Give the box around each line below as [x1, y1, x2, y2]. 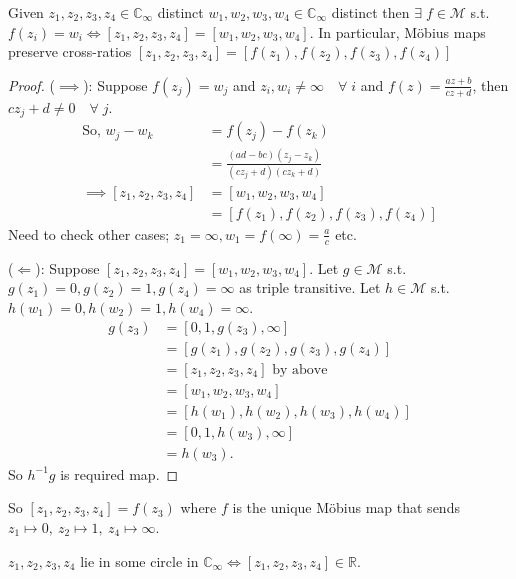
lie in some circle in [80, 550, 199, 571]
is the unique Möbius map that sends [232, 497, 460, 518]
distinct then [331, 2, 410, 22]
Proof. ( [8, 74, 55, 95]
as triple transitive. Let [239, 277, 381, 298]
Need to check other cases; [8, 223, 170, 244]
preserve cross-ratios [8, 41, 132, 62]
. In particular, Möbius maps [309, 21, 486, 42]
